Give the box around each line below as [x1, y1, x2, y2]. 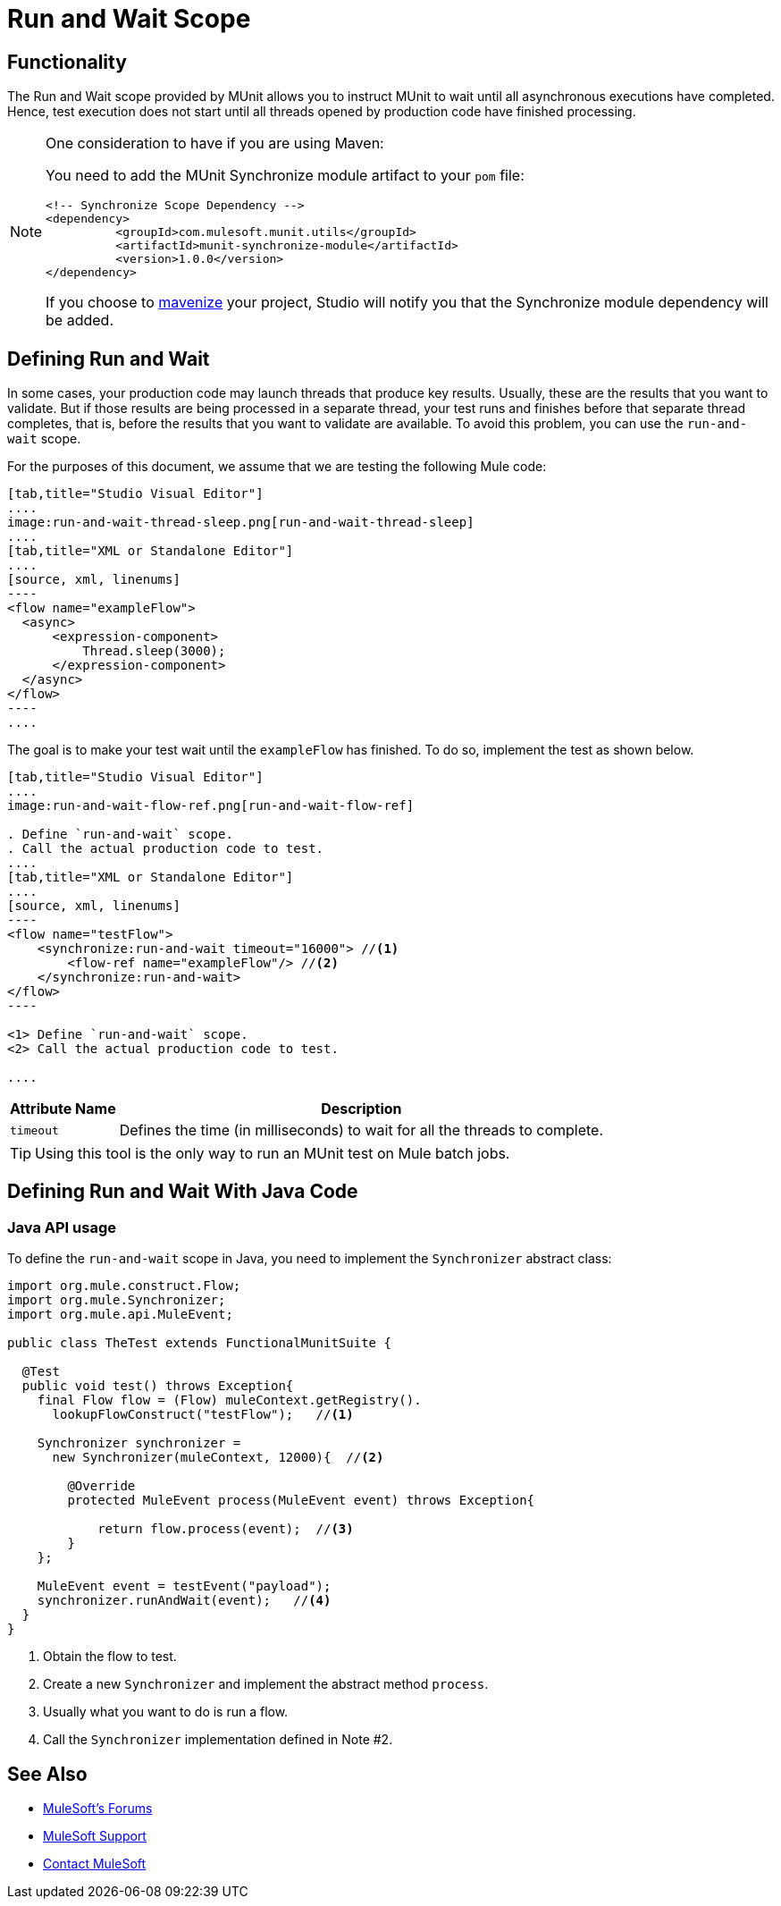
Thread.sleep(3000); [82, 644, 226, 659]
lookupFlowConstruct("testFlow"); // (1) [52, 1407, 354, 1422]
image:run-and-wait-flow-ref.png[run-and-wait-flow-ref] [7, 798, 415, 814]
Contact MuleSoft [43, 1856, 147, 1872]
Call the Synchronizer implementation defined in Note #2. [43, 1732, 393, 1748]
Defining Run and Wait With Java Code [7, 1180, 358, 1203]
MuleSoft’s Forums [43, 1801, 153, 1817]
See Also [7, 1762, 88, 1785]
